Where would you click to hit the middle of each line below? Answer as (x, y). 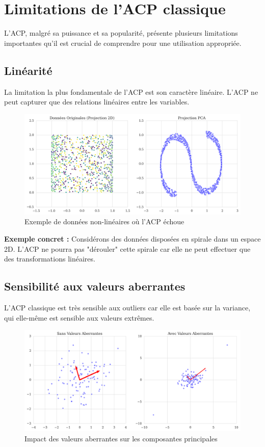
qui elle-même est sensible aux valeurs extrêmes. (79, 317)
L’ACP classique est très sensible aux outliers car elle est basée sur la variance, (127, 307)
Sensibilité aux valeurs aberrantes (95, 286)
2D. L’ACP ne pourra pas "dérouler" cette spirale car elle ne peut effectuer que (127, 248)
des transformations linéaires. (50, 259)
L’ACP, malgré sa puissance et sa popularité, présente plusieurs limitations (121, 33)
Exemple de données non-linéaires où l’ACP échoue (104, 221)
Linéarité (28, 70)
